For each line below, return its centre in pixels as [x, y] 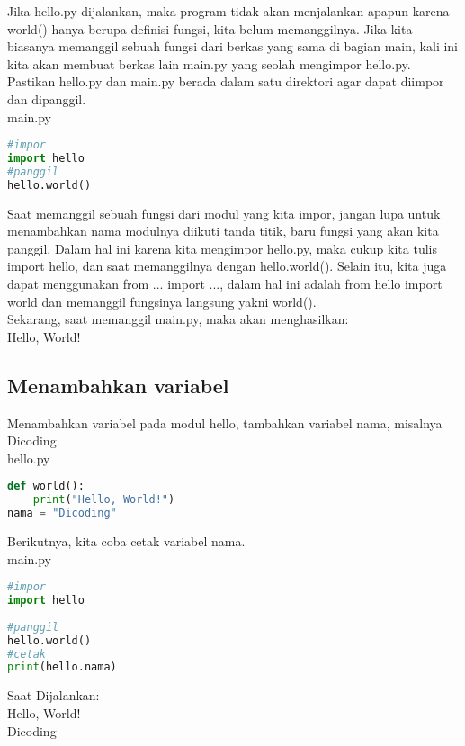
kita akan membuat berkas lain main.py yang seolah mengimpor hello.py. [209, 63]
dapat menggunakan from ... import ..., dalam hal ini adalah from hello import [225, 284]
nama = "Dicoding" [62, 513]
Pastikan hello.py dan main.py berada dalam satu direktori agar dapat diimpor [226, 81]
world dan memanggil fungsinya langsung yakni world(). [162, 301]
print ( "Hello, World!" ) [104, 500]
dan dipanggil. [47, 99]
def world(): [46, 486]
